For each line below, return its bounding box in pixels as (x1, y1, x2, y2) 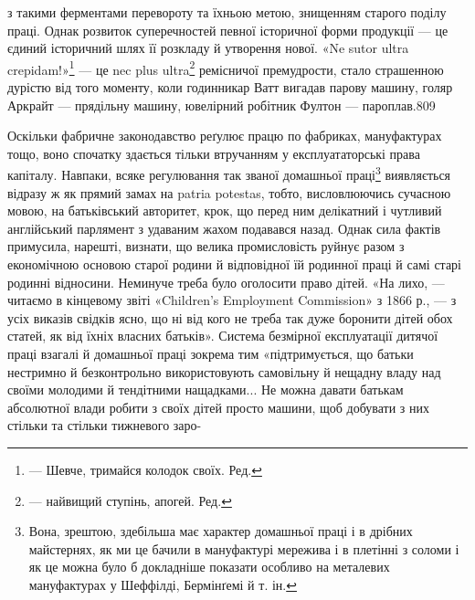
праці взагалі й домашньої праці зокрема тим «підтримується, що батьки (7, 344, 414, 363)
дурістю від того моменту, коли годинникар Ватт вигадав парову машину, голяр (7, 78, 453, 97)
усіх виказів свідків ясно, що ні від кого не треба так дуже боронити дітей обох (7, 308, 453, 327)
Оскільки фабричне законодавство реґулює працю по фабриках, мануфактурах (7, 126, 442, 145)
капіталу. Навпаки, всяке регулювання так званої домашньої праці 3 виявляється (7, 163, 451, 184)
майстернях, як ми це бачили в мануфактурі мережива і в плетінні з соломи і (28, 539, 459, 558)
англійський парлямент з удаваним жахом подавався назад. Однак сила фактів (7, 218, 441, 237)
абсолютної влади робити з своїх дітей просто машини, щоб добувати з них (7, 397, 429, 416)
